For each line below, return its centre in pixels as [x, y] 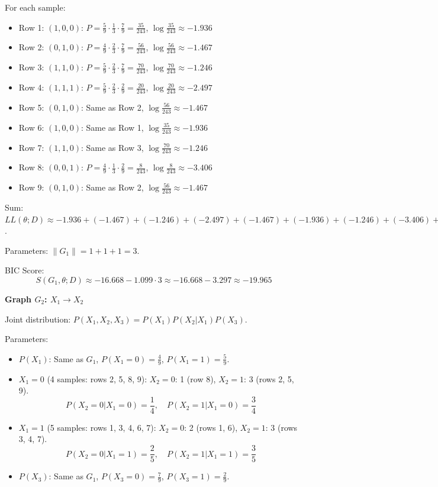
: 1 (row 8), [195, 378]
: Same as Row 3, [112, 147]
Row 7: [31, 147]
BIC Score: [25, 270]
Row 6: [31, 127]
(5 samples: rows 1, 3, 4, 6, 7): [102, 427]
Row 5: [31, 107]
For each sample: [35, 7]
